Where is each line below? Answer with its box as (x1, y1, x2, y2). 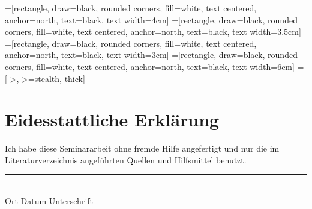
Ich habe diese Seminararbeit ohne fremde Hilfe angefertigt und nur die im (5, 142, 280, 155)
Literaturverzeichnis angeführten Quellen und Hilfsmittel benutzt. (5, 153, 247, 166)
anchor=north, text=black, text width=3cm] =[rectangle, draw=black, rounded (5, 49, 298, 61)
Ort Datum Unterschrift (5, 195, 94, 207)
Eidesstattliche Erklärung (5, 107, 220, 132)
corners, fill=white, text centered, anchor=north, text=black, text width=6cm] (5, 60, 295, 72)
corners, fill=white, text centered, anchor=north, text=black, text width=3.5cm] (5, 25, 301, 38)
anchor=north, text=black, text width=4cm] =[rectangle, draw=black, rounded (5, 13, 298, 26)
